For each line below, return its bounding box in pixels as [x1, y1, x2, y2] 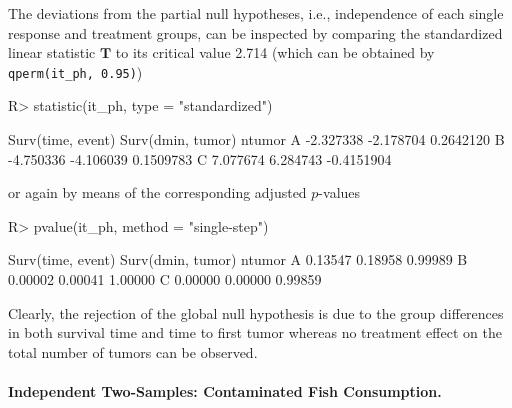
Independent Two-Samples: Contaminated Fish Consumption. [8, 380, 442, 401]
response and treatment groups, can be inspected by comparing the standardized [8, 22, 503, 43]
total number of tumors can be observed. [8, 341, 258, 362]
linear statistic [8, 42, 96, 63]
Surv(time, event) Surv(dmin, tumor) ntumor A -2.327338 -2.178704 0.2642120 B [8, 129, 505, 150]
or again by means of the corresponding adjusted [8, 182, 307, 203]
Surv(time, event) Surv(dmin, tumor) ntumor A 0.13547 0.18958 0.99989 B [8, 249, 468, 270]
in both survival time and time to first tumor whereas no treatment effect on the [8, 322, 502, 343]
